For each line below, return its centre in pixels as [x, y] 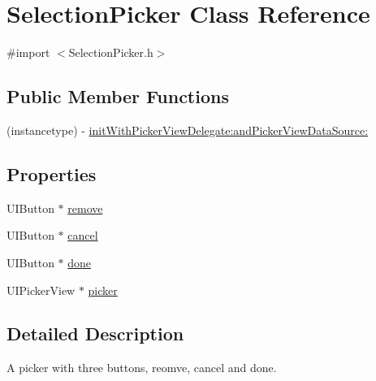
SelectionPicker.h [111, 52]
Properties [52, 173]
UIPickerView [41, 290]
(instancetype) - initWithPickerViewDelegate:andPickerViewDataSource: [188, 130]
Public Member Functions [118, 96]
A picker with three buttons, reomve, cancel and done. [142, 368]
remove [85, 208]
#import [28, 52]
